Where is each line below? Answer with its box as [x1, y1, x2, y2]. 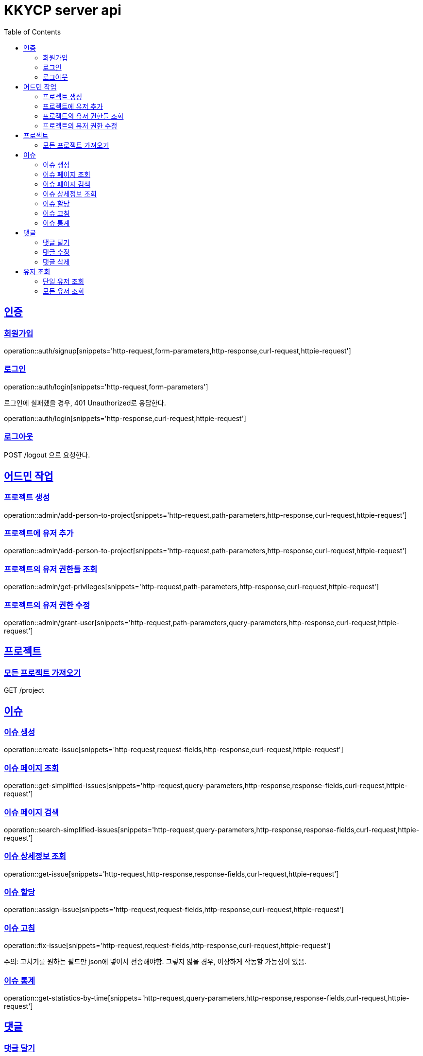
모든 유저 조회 [43, 286, 85, 295]
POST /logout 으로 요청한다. [4, 451, 90, 459]
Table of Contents [4, 27, 61, 36]
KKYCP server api [4, 2, 121, 18]
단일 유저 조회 [43, 277, 85, 285]
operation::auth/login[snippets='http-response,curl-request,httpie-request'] [4, 414, 246, 422]
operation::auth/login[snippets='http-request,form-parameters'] [4, 382, 208, 391]
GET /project [4, 686, 45, 695]
